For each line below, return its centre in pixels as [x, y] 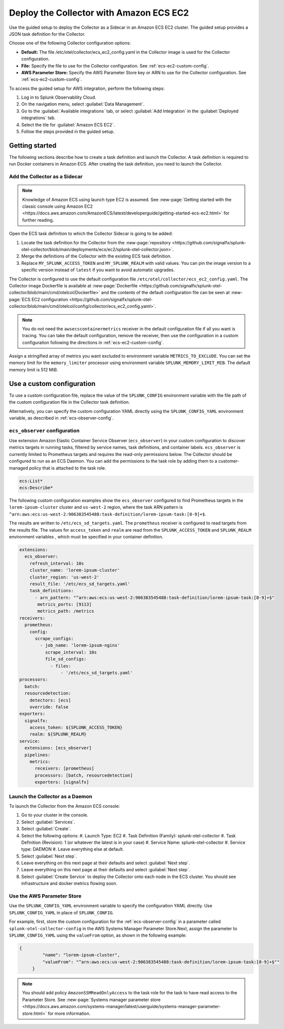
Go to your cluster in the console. [55, 815]
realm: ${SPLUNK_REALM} [58, 734]
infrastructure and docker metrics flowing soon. [69, 883]
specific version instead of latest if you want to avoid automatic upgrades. [98, 270]
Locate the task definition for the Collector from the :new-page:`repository [96, 242]
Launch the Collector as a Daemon [51, 796]
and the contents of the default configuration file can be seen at [165, 293]
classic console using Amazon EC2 [57, 206]
